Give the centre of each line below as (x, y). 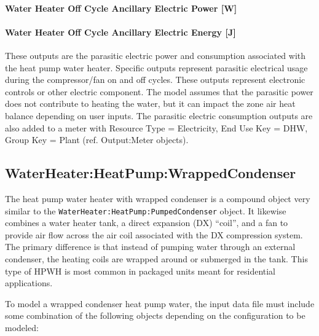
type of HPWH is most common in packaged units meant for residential (140, 271)
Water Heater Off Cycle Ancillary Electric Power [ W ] (121, 8)
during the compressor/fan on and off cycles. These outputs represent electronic (155, 80)
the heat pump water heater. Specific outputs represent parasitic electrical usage (156, 67)
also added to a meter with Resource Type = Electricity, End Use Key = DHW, (156, 127)
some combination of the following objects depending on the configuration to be (155, 315)
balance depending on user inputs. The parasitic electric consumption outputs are (159, 115)
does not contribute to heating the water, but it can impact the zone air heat (150, 104)
